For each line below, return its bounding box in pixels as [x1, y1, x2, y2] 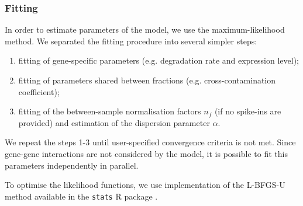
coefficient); [18, 85, 60, 97]
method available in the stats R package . [5, 190, 158, 202]
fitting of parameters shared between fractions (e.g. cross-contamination [18, 74, 276, 86]
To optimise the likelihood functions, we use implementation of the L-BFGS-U [5, 179, 285, 191]
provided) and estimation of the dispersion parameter [18, 116, 210, 128]
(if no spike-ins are [214, 105, 281, 117]
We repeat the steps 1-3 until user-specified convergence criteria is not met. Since [5, 136, 296, 148]
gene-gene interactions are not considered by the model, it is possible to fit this [5, 147, 288, 159]
